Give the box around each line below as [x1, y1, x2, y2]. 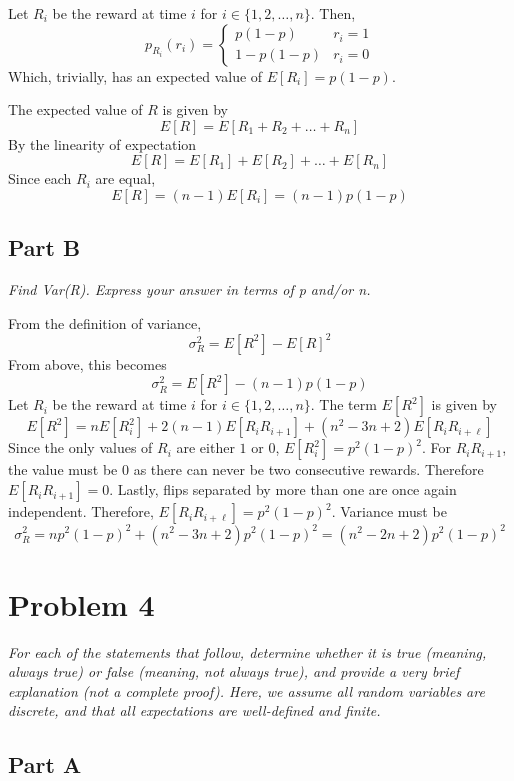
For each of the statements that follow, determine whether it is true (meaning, [8, 641, 487, 662]
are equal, [95, 168, 156, 189]
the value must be [8, 459, 118, 480]
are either [176, 437, 235, 458]
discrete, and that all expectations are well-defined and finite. [8, 700, 381, 721]
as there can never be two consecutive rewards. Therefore [133, 459, 484, 480]
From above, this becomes [8, 353, 167, 374]
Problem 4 [8, 583, 155, 624]
